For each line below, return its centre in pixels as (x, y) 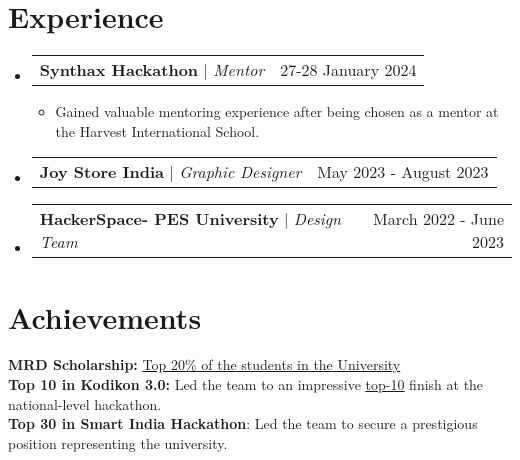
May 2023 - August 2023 (403, 172)
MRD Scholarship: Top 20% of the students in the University (204, 364)
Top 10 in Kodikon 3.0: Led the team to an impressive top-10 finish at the (246, 384)
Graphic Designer (240, 172)
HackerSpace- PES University (159, 219)
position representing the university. (118, 442)
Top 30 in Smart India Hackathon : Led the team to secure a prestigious (243, 423)
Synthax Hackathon (119, 70)
